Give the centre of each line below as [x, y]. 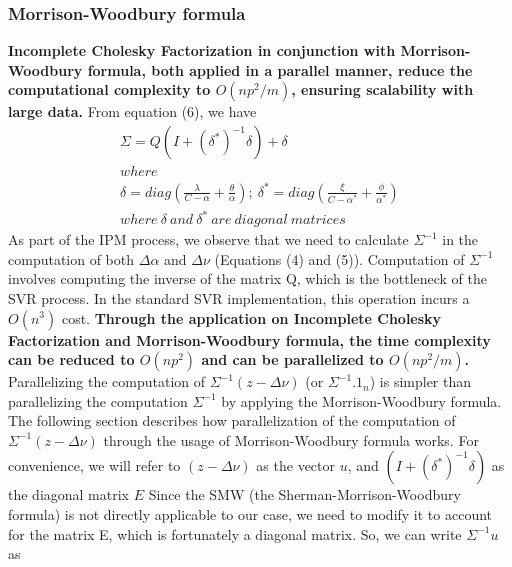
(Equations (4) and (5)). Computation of [339, 258]
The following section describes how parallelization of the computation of [232, 420]
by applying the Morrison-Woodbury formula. [361, 400]
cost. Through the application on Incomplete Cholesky [251, 317]
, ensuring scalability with [382, 89]
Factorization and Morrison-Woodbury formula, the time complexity [249, 339]
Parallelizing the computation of [107, 381]
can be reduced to [71, 359]
